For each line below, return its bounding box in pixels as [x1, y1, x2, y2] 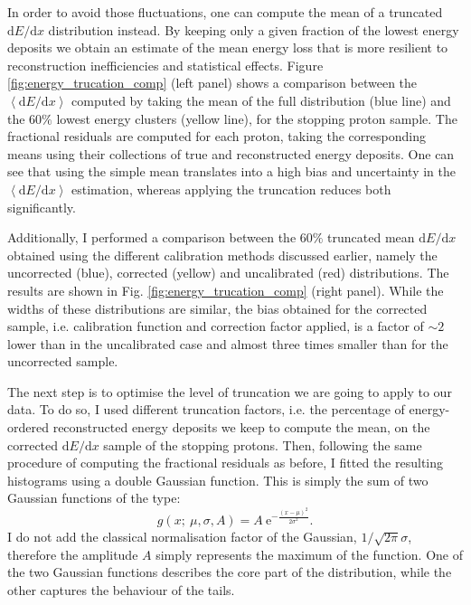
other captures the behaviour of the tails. [7, 580, 235, 599]
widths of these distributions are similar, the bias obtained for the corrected [7, 298, 428, 317]
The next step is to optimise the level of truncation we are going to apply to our [7, 382, 452, 401]
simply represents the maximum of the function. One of [155, 544, 463, 563]
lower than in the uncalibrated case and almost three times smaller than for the [7, 334, 448, 353]
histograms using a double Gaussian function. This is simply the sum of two [7, 470, 429, 489]
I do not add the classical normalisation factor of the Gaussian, [7, 527, 357, 546]
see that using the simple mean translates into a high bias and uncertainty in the [7, 162, 456, 181]
